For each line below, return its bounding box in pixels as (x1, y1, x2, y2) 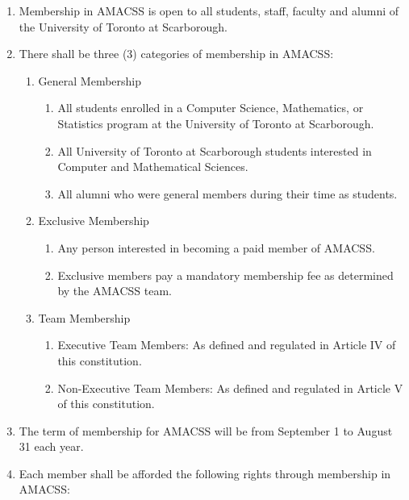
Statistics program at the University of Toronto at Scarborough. (57, 115, 374, 131)
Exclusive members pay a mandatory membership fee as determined (57, 266, 394, 283)
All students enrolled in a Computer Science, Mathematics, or (57, 99, 364, 116)
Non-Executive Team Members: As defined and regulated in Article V (57, 379, 403, 396)
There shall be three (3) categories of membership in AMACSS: (19, 45, 334, 62)
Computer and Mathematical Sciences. (57, 158, 248, 175)
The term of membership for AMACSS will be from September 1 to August (19, 422, 393, 439)
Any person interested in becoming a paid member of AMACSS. (57, 239, 375, 256)
